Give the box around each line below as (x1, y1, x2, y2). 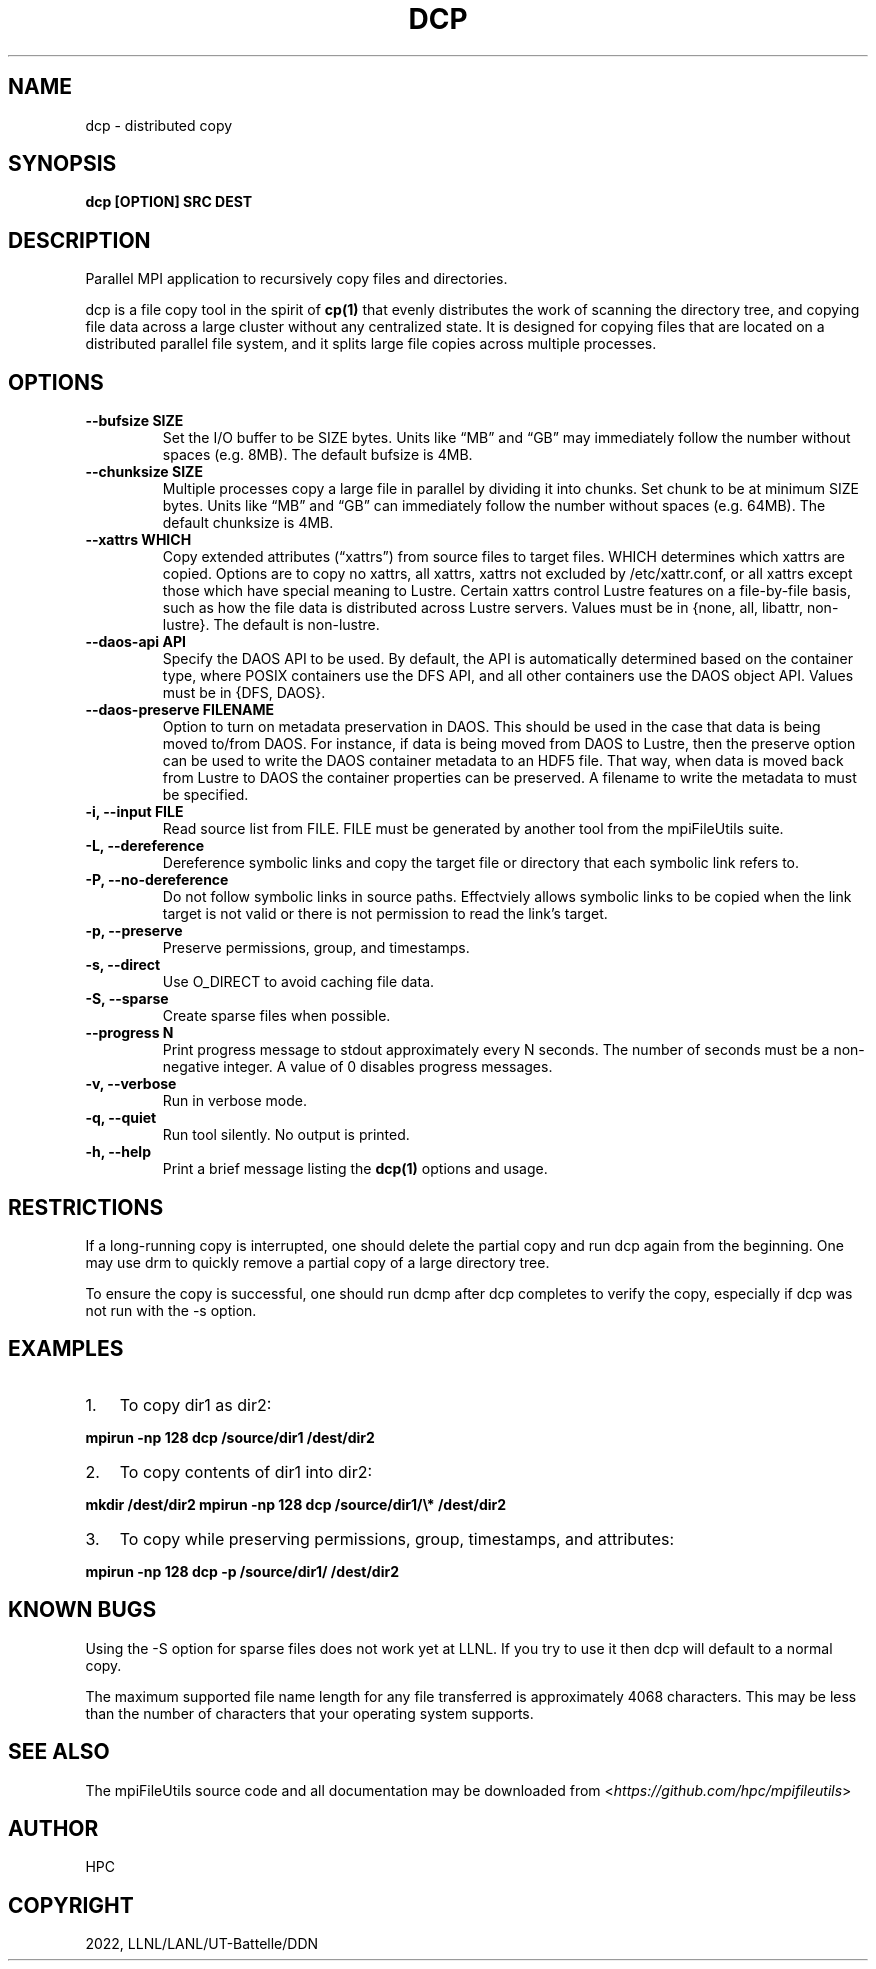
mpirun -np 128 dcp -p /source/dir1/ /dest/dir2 (85, 1562, 400, 1580)
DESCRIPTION (8, 227, 151, 253)
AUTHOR (8, 1815, 99, 1841)
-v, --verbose (85, 1075, 177, 1093)
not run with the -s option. (85, 1301, 257, 1319)
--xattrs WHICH (85, 531, 192, 549)
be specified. (162, 786, 249, 804)
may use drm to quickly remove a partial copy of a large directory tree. (85, 1253, 550, 1271)
